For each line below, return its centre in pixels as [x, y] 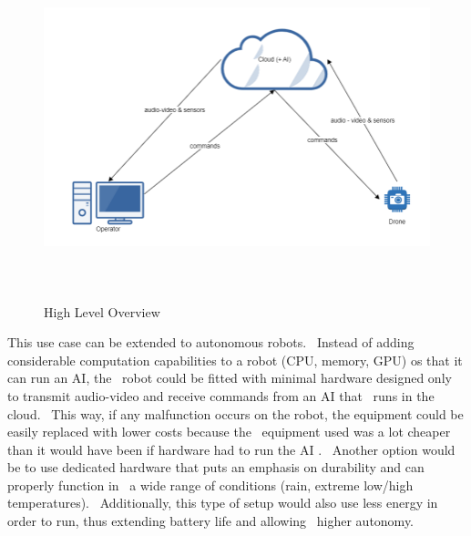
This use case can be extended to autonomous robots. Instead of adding [211, 342]
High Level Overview [102, 311]
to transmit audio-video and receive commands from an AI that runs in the [221, 395]
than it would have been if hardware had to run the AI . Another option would [231, 449]
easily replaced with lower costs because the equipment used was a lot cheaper [229, 432]
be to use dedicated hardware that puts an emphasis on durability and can [216, 467]
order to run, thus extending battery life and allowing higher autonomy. [211, 521]
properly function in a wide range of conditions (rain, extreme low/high [210, 484]
